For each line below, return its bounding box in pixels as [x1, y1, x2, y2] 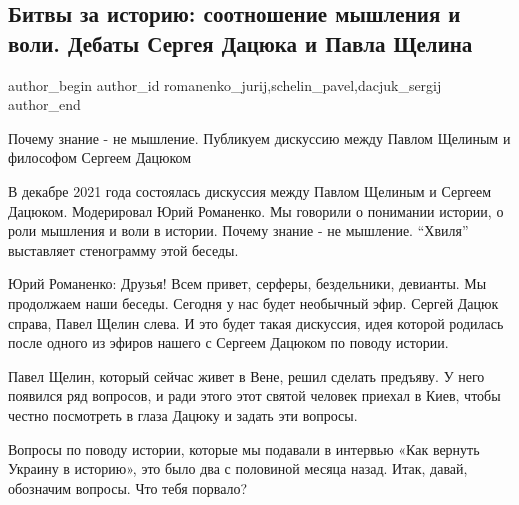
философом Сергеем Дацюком [8, 147, 192, 168]
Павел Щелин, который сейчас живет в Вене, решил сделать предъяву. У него [8, 365, 485, 386]
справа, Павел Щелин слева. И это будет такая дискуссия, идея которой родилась [8, 312, 504, 333]
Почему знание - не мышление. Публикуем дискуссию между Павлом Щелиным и [8, 127, 511, 148]
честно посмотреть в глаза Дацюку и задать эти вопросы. [8, 404, 358, 425]
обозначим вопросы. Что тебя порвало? [8, 477, 248, 498]
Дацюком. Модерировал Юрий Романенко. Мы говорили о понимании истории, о [8, 200, 504, 221]
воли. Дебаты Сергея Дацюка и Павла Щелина [8, 27, 473, 58]
